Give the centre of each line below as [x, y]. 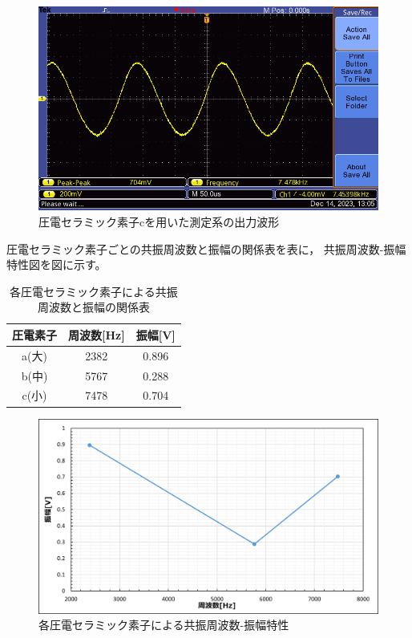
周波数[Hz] [97, 334]
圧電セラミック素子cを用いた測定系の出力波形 [159, 221]
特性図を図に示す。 [57, 264]
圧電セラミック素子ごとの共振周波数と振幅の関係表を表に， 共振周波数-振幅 [206, 248]
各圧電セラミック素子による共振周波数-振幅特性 [164, 625]
